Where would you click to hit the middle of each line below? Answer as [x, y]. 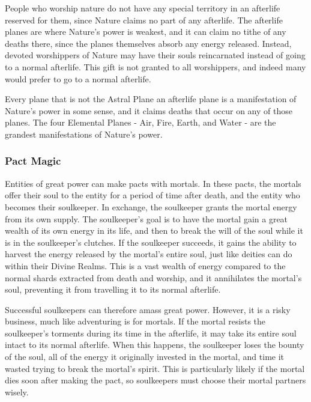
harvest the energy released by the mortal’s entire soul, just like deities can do [149, 254]
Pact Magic [33, 161]
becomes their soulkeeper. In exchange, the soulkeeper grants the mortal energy [151, 206]
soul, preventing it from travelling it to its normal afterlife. [113, 289]
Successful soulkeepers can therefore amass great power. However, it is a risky [148, 309]
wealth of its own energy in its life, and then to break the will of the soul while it [154, 230]
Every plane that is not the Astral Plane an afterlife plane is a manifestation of [151, 99]
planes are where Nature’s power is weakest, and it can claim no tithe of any [146, 32]
